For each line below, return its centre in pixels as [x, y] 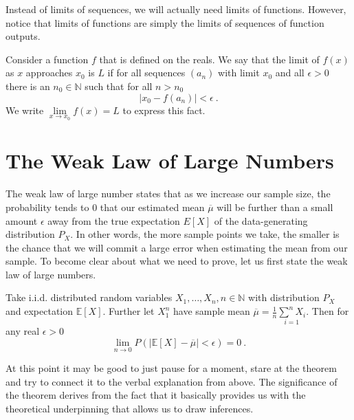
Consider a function [47, 59]
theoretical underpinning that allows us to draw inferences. [130, 408]
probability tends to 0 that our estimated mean [105, 207]
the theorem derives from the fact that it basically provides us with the [156, 395]
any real [23, 331]
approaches [49, 73]
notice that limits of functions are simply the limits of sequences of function [165, 22]
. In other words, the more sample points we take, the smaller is [205, 234]
